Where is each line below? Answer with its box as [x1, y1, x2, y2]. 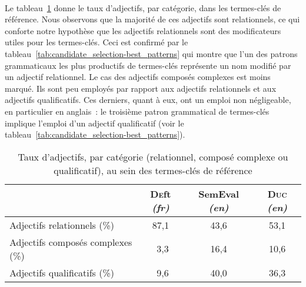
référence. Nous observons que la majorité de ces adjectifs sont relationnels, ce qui [5, 13, 300, 25]
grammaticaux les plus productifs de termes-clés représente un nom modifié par [5, 59, 291, 71]
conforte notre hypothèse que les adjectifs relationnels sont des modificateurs [5, 24, 281, 36]
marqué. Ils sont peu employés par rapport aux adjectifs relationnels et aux [5, 82, 277, 94]
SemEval [198, 186, 240, 201]
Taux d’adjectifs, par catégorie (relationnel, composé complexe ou [18, 149, 288, 163]
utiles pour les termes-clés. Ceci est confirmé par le [5, 36, 188, 48]
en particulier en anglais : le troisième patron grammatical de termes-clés [5, 105, 270, 117]
